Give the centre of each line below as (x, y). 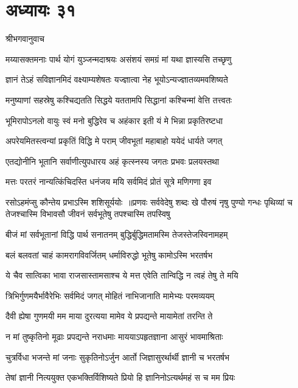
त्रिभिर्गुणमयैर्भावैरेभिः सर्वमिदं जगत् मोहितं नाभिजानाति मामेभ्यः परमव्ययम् (110, 295)
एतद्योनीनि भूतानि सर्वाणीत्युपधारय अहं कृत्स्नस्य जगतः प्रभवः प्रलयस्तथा (113, 161)
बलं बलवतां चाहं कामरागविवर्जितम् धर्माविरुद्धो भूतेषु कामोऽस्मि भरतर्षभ (109, 255)
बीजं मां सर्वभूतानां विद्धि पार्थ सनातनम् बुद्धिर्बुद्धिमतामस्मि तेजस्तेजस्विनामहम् (117, 234)
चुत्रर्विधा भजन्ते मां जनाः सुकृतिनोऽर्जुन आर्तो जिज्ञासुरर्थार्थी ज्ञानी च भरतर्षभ (118, 357)
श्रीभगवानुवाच (25, 39)
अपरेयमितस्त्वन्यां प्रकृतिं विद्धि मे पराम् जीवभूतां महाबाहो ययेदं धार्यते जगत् (114, 141)
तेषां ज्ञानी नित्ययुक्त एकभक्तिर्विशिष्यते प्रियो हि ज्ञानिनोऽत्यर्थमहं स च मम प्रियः (120, 377)
